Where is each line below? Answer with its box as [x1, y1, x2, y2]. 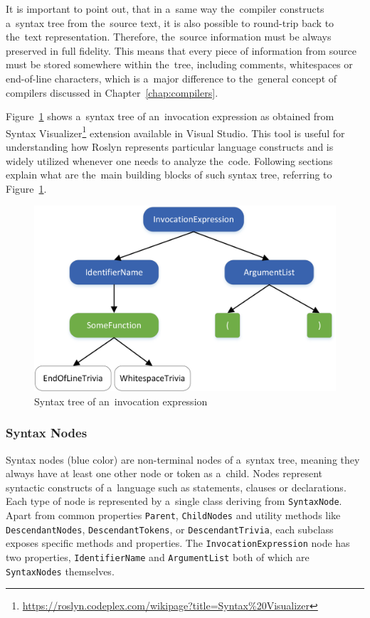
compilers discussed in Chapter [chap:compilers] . [6, 85, 218, 100]
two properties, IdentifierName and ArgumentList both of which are [6, 550, 310, 565]
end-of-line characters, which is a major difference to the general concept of [6, 70, 337, 85]
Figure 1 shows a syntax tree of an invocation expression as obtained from [6, 109, 334, 124]
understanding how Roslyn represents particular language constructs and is [6, 139, 334, 154]
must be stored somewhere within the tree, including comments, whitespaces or [6, 57, 353, 72]
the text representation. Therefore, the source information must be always [6, 29, 332, 44]
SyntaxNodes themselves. [6, 563, 115, 578]
